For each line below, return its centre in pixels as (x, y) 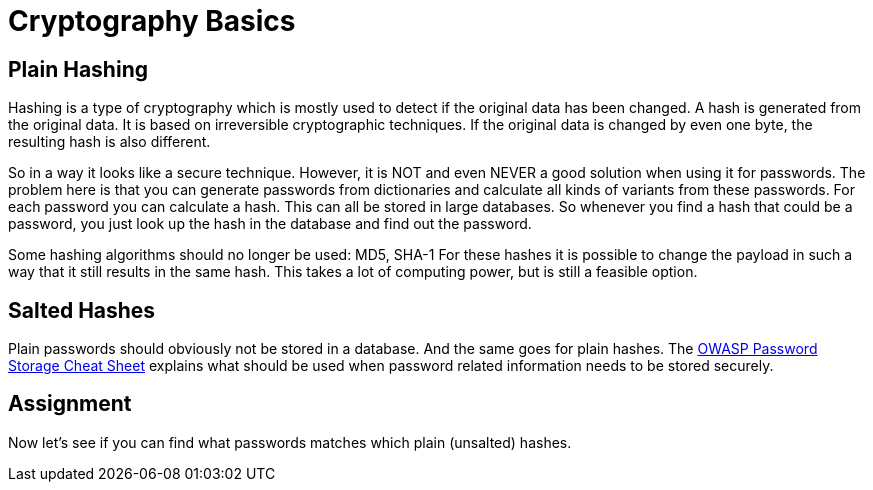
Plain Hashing (78, 69)
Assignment (70, 404)
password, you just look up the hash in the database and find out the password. (270, 224)
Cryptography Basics (152, 21)
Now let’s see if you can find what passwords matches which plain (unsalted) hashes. (290, 442)
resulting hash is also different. (109, 142)
